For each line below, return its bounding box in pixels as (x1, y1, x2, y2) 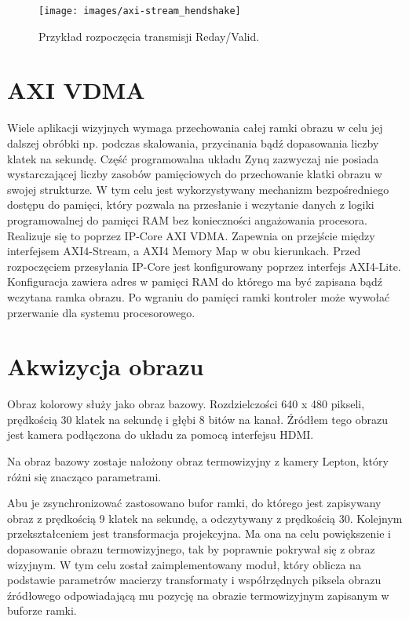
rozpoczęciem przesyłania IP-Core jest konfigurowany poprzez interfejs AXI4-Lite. (7, 258, 401, 274)
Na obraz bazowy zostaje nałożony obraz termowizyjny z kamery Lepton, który (7, 453, 389, 469)
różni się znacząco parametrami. (7, 468, 162, 484)
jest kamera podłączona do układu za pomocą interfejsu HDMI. (7, 426, 314, 443)
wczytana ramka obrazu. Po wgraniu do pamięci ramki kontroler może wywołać (7, 288, 390, 305)
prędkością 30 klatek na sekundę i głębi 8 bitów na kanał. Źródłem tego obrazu (7, 411, 388, 427)
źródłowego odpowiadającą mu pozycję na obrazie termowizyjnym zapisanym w (7, 586, 389, 603)
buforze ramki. (7, 602, 77, 619)
